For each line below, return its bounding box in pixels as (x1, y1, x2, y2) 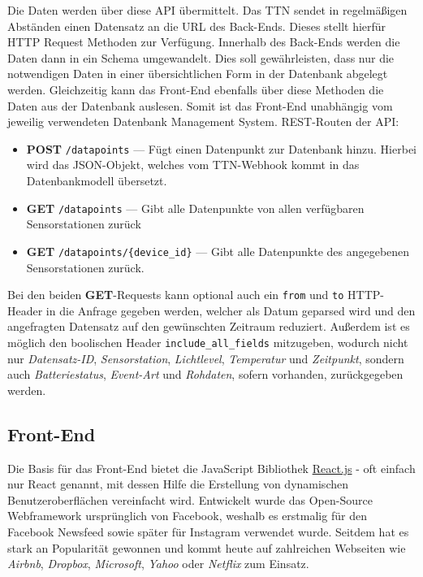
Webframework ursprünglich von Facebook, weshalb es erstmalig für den (7, 507, 367, 524)
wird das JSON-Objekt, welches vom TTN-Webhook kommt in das (26, 156, 360, 173)
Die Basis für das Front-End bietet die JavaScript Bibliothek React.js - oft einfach (7, 459, 416, 476)
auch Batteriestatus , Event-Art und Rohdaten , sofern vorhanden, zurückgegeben (7, 366, 404, 383)
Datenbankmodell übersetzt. (26, 172, 167, 189)
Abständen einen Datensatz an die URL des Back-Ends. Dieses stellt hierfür (7, 17, 386, 34)
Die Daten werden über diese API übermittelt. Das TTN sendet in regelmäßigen (7, 2, 408, 18)
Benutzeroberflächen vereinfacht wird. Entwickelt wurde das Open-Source (7, 491, 373, 508)
